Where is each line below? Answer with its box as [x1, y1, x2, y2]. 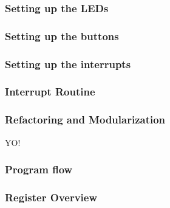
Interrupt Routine [5, 84, 95, 99]
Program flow [5, 162, 73, 177]
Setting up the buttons [5, 28, 119, 43]
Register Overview [5, 189, 98, 204]
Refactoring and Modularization [5, 112, 166, 127]
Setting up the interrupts [5, 56, 131, 71]
